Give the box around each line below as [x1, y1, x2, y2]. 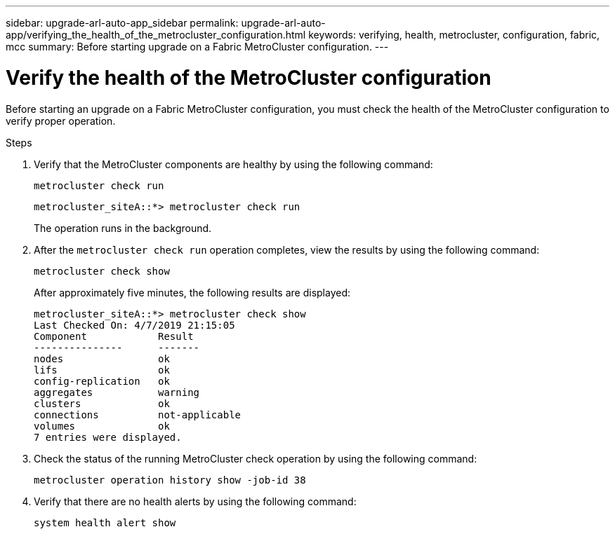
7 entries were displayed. [34, 431, 182, 443]
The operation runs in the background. [34, 221, 212, 234]
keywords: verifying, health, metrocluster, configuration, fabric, [308, 29, 600, 41]
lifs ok [34, 364, 170, 376]
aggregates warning [34, 386, 200, 398]
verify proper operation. [6, 114, 116, 127]
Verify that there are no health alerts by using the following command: [34, 495, 357, 507]
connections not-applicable [34, 409, 242, 420]
